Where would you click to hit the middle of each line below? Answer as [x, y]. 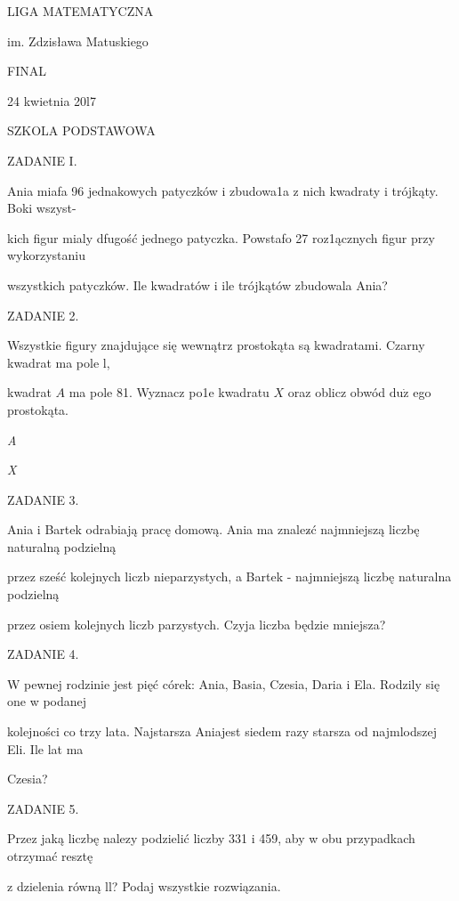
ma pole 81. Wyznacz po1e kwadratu [169, 392]
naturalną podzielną [62, 546]
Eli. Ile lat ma [45, 748]
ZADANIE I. [42, 160]
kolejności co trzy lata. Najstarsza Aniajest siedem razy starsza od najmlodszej [222, 731]
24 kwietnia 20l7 [52, 100]
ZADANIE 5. [43, 808]
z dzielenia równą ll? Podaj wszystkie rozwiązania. [144, 885]
